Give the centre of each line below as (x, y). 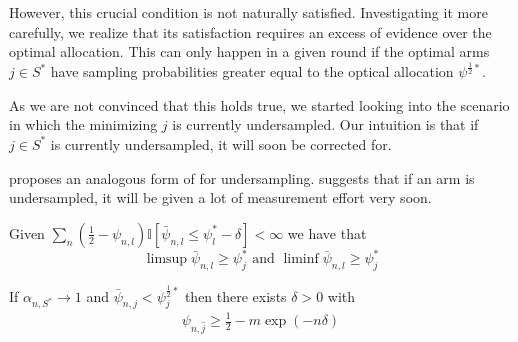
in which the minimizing (83, 124)
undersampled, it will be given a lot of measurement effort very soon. (220, 197)
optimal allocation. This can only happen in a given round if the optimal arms (249, 51)
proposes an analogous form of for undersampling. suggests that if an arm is (242, 177)
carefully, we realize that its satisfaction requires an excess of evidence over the (250, 31)
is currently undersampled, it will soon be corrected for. (221, 143)
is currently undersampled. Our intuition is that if (325, 124)
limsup (167, 259)
